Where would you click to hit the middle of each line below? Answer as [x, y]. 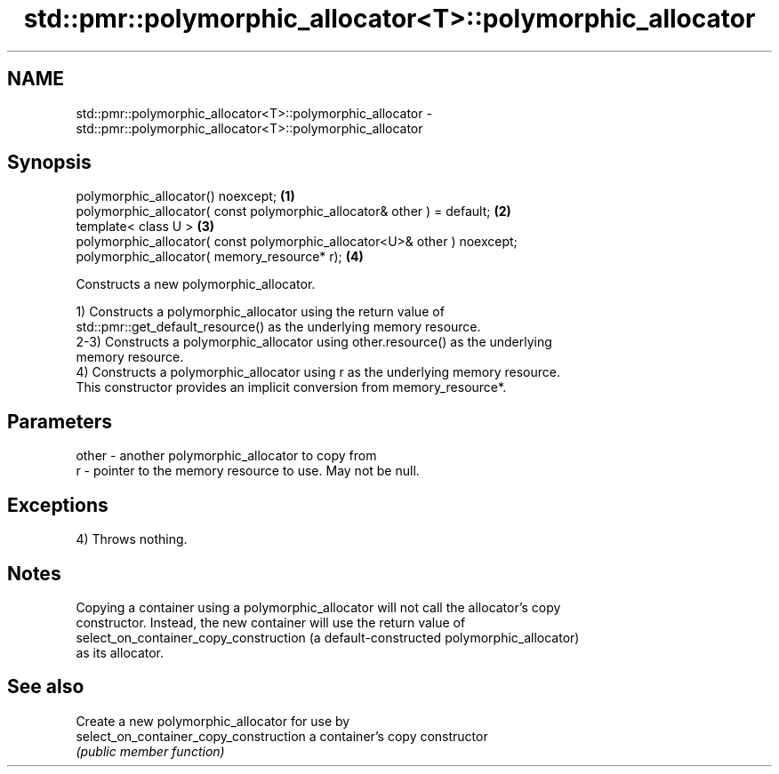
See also [46, 687]
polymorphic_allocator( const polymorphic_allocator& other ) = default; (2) [293, 211]
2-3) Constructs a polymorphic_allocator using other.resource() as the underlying [314, 342]
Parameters [60, 421]
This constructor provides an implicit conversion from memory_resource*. [291, 387]
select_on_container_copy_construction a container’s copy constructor [282, 736]
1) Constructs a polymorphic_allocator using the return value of [260, 312]
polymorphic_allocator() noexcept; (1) [185, 196]
